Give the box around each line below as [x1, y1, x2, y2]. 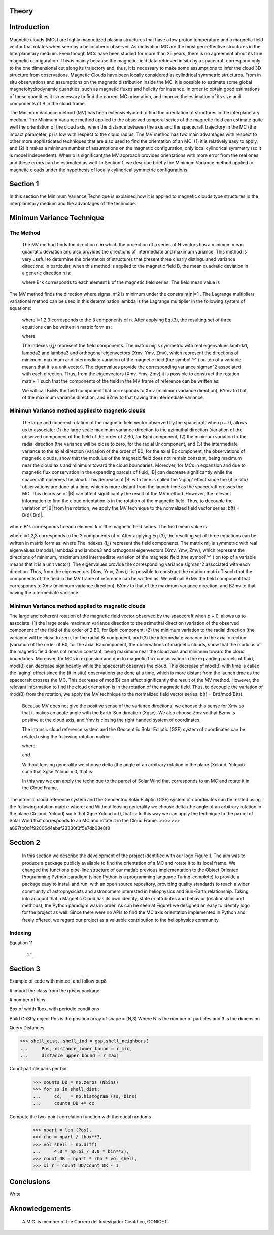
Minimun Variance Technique [9, 213, 105, 222]
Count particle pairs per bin [9, 1065, 67, 1071]
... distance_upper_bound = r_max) [20, 1052, 119, 1058]
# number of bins [9, 997, 46, 1003]
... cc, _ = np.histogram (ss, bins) [32, 1093, 138, 1099]
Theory [9, 7, 33, 15]
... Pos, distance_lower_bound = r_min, [20, 1046, 133, 1051]
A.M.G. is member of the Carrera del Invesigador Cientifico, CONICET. [22, 1218, 168, 1224]
